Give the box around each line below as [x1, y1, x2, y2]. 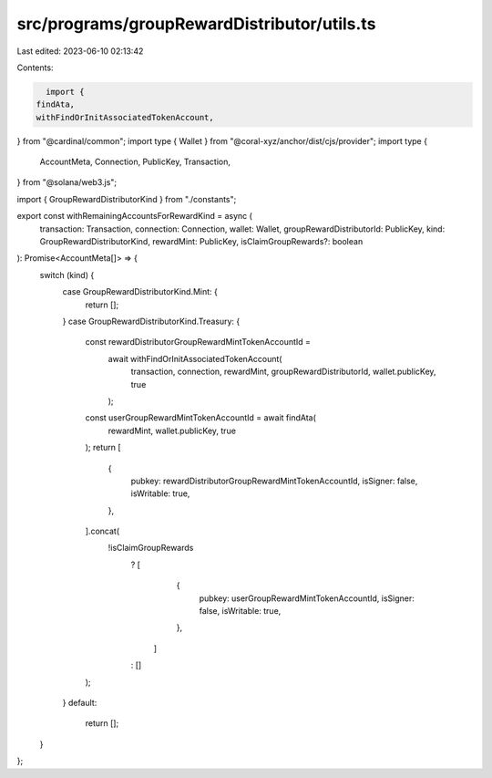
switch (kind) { [39, 269, 95, 280]
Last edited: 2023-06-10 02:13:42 [16, 46, 144, 57]
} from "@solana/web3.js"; [16, 177, 118, 188]
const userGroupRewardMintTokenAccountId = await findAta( [85, 412, 316, 423]
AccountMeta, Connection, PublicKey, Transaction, [39, 156, 231, 168]
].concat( [85, 525, 120, 537]
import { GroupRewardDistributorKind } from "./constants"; [16, 193, 237, 204]
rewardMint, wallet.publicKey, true [108, 425, 237, 436]
